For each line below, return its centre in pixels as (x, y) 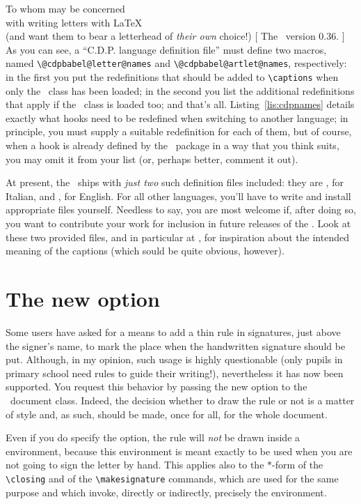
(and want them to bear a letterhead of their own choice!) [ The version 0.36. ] (175, 36)
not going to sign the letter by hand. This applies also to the (135, 465)
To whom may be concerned (65, 8)
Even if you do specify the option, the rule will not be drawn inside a (153, 437)
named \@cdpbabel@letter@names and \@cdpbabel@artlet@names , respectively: (176, 63)
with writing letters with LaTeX (74, 22)
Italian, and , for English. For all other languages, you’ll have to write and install (178, 196)
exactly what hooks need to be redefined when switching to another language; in (177, 117)
